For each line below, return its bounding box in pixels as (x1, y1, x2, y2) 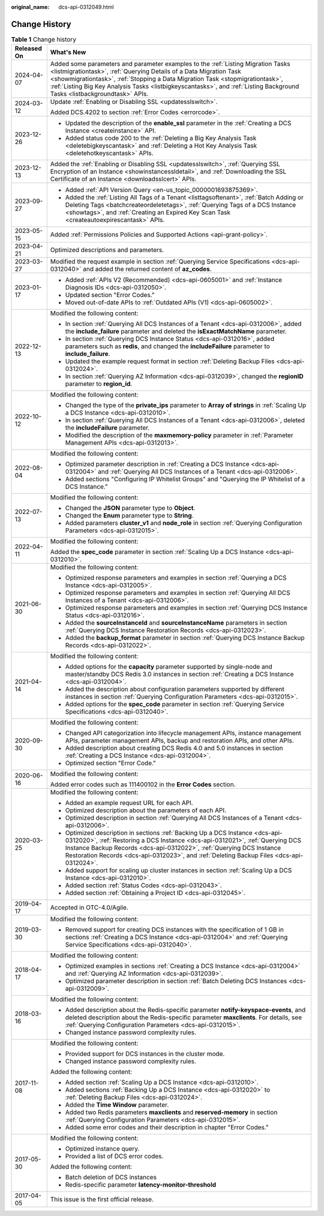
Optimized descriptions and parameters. (50, 246, 164, 254)
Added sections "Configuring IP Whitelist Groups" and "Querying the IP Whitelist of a (65, 475, 305, 483)
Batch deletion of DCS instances (65, 1173, 157, 1182)
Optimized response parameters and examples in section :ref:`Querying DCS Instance (65, 604, 308, 612)
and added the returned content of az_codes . (83, 265, 212, 273)
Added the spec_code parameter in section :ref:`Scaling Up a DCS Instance (50, 548, 264, 556)
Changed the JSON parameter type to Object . (65, 504, 196, 513)
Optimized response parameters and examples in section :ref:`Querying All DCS (65, 589, 290, 597)
